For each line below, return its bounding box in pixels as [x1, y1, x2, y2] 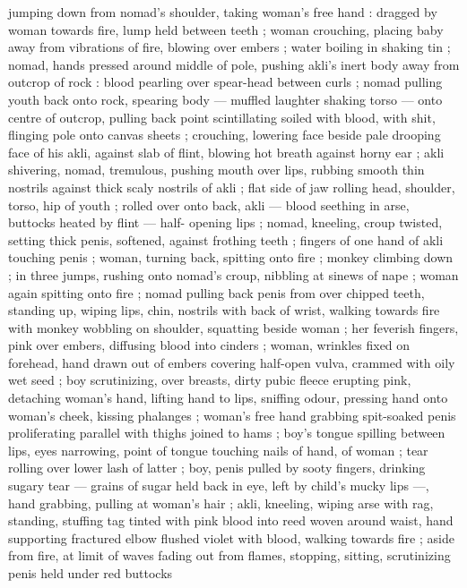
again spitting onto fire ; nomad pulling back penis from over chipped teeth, [8, 283, 425, 302]
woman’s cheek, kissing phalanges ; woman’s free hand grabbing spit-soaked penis [8, 405, 456, 424]
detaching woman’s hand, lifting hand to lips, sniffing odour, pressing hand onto [8, 388, 448, 407]
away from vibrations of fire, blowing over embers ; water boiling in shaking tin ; [8, 38, 451, 56]
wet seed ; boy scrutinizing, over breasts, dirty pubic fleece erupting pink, [8, 371, 411, 389]
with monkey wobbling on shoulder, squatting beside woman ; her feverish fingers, [8, 318, 459, 337]
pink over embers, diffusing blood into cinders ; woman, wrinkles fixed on [8, 336, 411, 354]
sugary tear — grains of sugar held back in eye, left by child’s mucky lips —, [8, 476, 429, 495]
